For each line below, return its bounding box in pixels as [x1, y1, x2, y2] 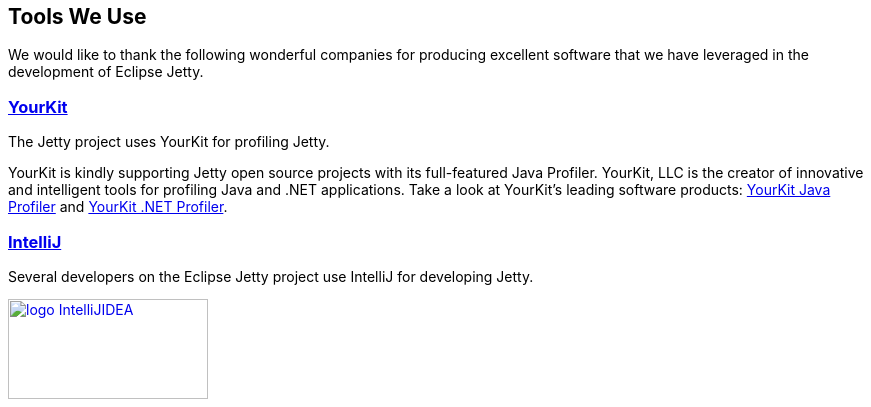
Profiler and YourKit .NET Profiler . [8, 198, 228, 216]
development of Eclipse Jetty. [8, 63, 204, 81]
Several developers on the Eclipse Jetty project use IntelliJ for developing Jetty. [8, 267, 534, 285]
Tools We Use [8, 4, 147, 29]
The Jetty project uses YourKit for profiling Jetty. [8, 133, 330, 151]
